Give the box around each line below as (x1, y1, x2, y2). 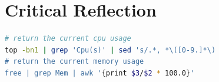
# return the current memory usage (5, 57, 144, 66)
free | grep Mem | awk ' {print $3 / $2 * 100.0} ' (5, 68, 195, 77)
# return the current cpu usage (5, 34, 131, 43)
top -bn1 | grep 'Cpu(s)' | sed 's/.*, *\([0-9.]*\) (5, 45, 216, 54)
